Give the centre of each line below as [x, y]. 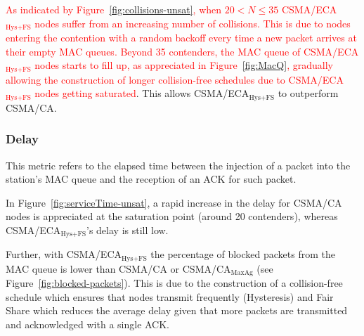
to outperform [308, 93]
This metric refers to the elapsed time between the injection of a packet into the [178, 165]
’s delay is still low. [128, 230]
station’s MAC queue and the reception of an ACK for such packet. [151, 179]
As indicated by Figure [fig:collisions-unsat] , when [114, 9]
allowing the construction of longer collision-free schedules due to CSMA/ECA [175, 79]
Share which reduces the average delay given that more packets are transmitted [177, 310]
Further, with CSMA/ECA [64, 254]
